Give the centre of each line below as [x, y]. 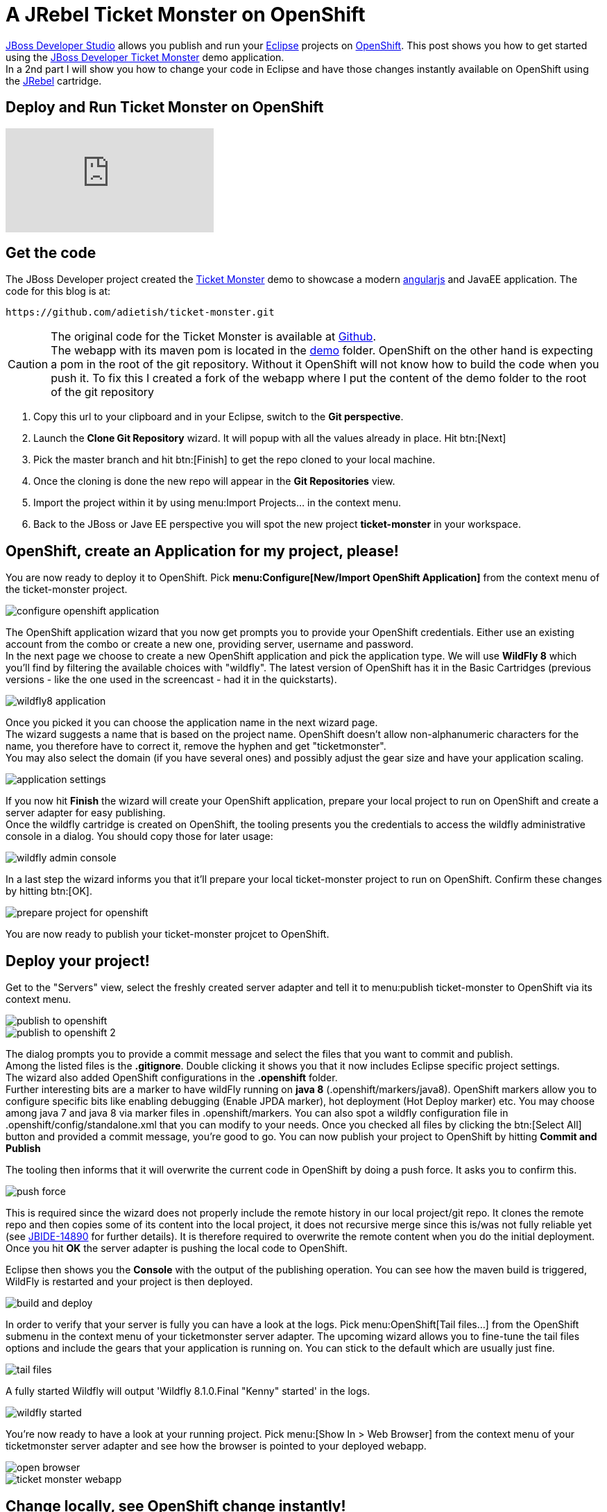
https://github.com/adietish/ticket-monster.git [140, 312]
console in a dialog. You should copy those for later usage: [139, 836]
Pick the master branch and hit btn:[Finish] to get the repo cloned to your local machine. [234, 460]
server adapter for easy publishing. [86, 813]
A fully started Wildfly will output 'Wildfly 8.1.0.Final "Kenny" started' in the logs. [188, 1391]
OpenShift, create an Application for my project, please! [202, 551]
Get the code [51, 253]
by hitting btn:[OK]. [49, 891]
